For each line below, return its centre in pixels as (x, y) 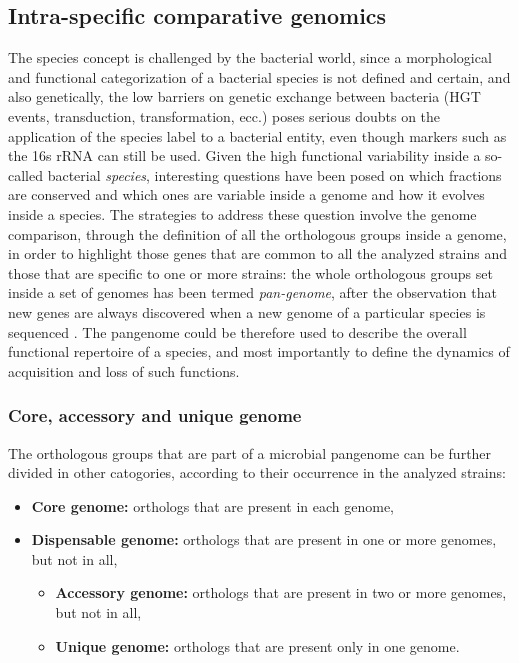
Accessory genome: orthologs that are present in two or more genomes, (281, 592)
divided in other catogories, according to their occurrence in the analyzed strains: (257, 472)
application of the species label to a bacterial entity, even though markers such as (257, 135)
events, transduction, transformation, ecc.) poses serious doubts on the (224, 115)
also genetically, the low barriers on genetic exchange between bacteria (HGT (244, 96)
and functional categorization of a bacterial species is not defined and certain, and (259, 76)
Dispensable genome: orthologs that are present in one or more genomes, (264, 539)
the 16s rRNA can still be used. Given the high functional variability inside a (244, 155)
